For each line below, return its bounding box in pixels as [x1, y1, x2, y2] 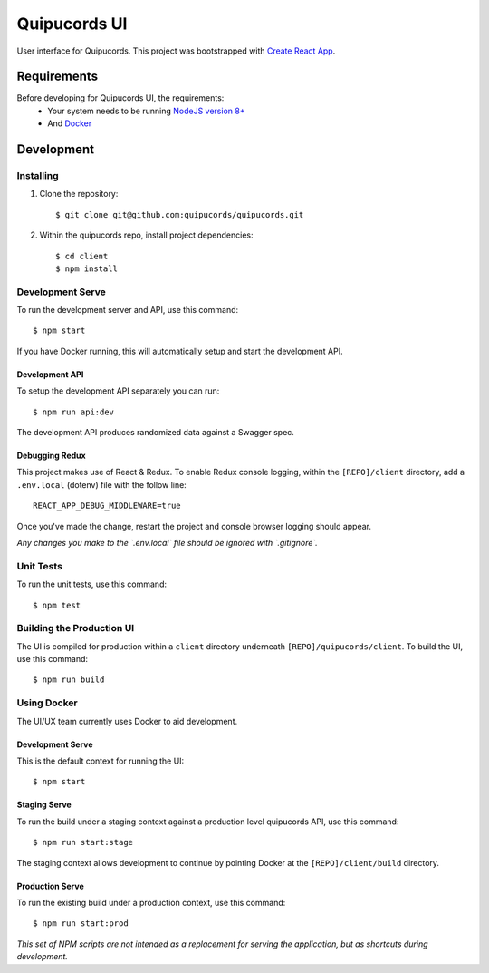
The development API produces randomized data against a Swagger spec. [16, 427, 294, 438]
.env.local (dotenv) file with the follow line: [16, 479, 187, 490]
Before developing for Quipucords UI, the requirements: [16, 92, 225, 103]
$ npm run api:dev [33, 406, 115, 417]
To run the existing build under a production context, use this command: [16, 897, 286, 908]
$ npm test [33, 599, 81, 610]
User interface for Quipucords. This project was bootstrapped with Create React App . [16, 45, 336, 56]
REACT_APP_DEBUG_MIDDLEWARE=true [33, 501, 181, 511]
